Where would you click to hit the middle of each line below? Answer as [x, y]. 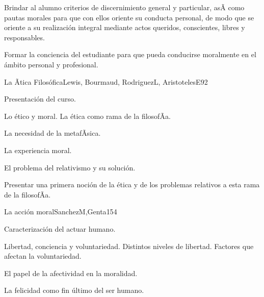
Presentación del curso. [40, 99]
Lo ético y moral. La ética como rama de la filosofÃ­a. [87, 116]
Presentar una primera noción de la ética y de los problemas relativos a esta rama [132, 184]
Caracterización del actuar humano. [60, 228]
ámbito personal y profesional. [51, 64]
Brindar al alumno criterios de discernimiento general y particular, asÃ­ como [124, 7]
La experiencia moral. [38, 150]
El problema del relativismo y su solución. [70, 167]
